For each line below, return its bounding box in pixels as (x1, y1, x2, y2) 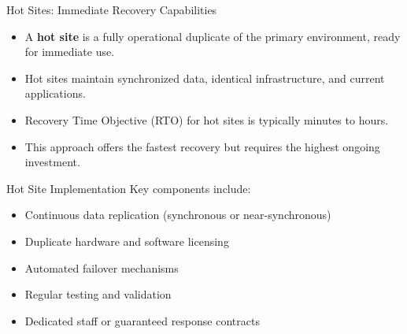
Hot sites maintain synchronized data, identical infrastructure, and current (24, 69, 385, 86)
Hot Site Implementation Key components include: (6, 180, 251, 196)
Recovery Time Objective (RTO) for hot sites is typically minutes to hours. (24, 111, 389, 128)
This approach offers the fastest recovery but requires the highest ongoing (24, 138, 380, 154)
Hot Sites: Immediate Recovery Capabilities (6, 2, 217, 17)
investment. (24, 154, 80, 170)
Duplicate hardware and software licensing (24, 232, 229, 249)
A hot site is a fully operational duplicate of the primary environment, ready (24, 28, 401, 44)
